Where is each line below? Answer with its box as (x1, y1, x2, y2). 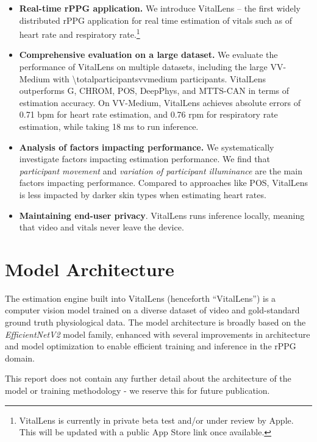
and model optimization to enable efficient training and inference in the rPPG (5, 340, 296, 352)
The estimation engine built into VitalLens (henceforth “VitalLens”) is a (5, 291, 276, 304)
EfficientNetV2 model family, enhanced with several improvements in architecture (5, 327, 310, 340)
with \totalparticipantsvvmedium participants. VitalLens (52, 72, 266, 85)
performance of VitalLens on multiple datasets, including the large (19, 60, 268, 73)
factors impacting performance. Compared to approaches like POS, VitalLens (19, 176, 308, 189)
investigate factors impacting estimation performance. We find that (19, 152, 270, 165)
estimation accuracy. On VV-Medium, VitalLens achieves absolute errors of (19, 96, 301, 109)
